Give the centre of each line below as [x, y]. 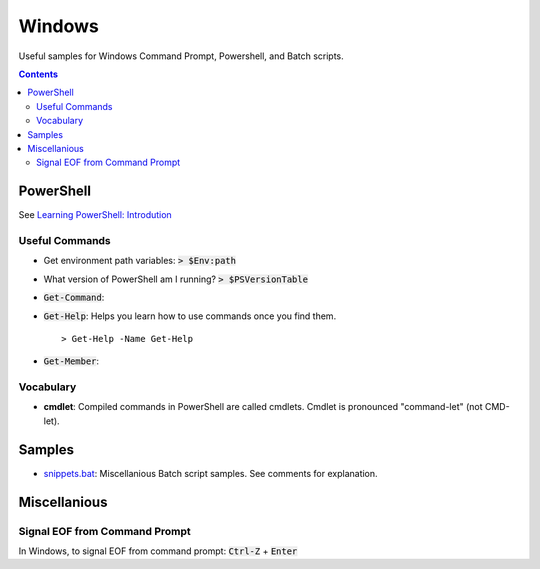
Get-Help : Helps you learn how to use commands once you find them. [190, 316]
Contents [38, 74]
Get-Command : [74, 297]
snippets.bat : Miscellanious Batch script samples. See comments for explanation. [211, 473]
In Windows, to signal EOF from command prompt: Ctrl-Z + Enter [158, 551]
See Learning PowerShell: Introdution [95, 215]
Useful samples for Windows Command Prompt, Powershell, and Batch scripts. [181, 56]
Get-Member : [71, 361]
